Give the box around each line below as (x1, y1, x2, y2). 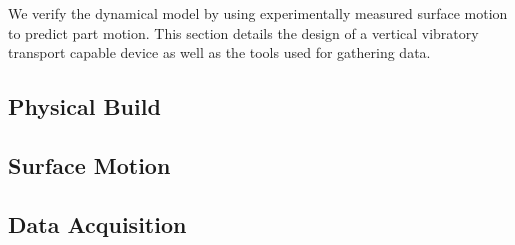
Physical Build (8, 91, 161, 122)
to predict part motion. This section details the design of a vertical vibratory (8, 22, 479, 43)
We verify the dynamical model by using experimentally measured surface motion (8, 3, 508, 23)
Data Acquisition (8, 208, 187, 239)
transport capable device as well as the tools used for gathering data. (8, 42, 431, 63)
